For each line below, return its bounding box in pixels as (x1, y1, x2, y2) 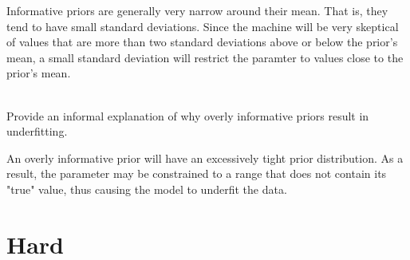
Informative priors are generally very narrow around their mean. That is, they (6, 2, 388, 18)
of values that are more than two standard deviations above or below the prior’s (6, 33, 398, 50)
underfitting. (6, 123, 68, 140)
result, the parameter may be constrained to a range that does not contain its (6, 165, 387, 182)
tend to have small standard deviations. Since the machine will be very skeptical (6, 18, 399, 34)
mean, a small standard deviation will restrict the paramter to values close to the (6, 49, 404, 65)
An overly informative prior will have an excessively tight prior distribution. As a (6, 149, 404, 166)
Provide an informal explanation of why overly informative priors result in (6, 107, 369, 124)
